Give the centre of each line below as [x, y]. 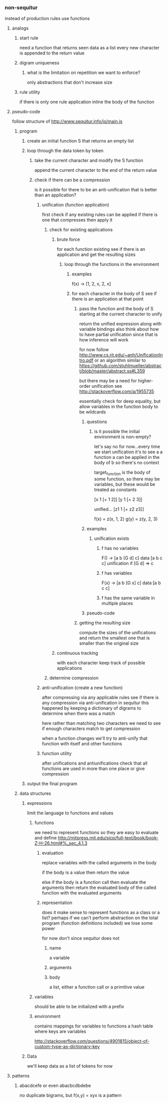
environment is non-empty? [123, 437]
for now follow [94, 350]
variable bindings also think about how [119, 329]
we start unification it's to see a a [128, 452]
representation [57, 903]
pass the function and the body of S [116, 309]
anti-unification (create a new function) [82, 688]
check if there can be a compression [72, 180]
